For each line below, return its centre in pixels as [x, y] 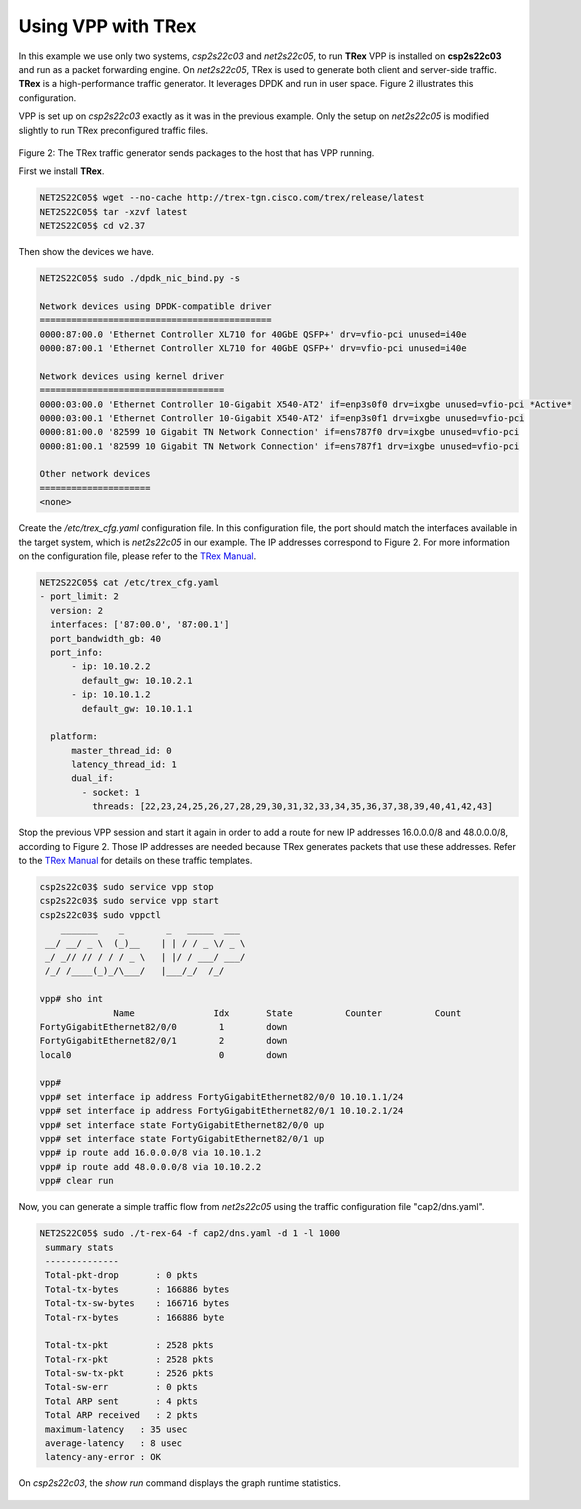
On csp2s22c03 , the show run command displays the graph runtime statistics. [180, 1483]
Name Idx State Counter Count [287, 1013]
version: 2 [77, 610]
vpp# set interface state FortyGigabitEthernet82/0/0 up [182, 1124]
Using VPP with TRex [107, 26]
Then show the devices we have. [86, 252]
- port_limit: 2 [79, 596]
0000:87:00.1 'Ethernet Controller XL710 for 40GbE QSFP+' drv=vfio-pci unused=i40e [253, 348]
